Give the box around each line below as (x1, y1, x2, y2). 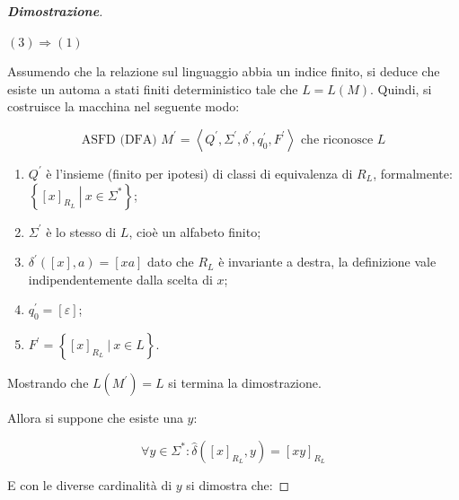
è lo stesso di (46, 222, 117, 241)
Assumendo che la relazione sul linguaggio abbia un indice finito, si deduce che (7, 62, 440, 81)
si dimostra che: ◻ (186, 475, 290, 494)
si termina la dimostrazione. (168, 373, 322, 392)
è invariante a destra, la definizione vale (218, 252, 437, 271)
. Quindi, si (369, 79, 432, 98)
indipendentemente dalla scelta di (28, 269, 213, 288)
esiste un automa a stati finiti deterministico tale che (7, 79, 298, 98)
